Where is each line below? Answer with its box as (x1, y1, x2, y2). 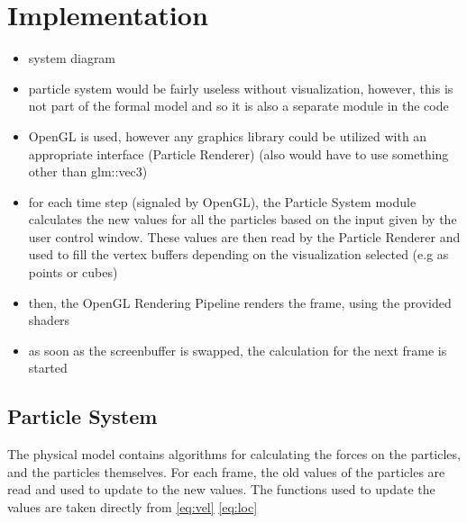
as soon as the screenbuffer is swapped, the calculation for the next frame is (28, 340, 447, 359)
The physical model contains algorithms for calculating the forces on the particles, (7, 445, 461, 464)
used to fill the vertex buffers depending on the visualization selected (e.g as (28, 245, 449, 264)
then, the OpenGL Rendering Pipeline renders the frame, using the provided (28, 293, 452, 311)
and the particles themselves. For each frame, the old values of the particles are (7, 462, 445, 481)
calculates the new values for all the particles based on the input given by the (28, 210, 457, 229)
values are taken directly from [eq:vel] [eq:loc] (7, 498, 258, 517)
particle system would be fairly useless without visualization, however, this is (28, 78, 453, 97)
